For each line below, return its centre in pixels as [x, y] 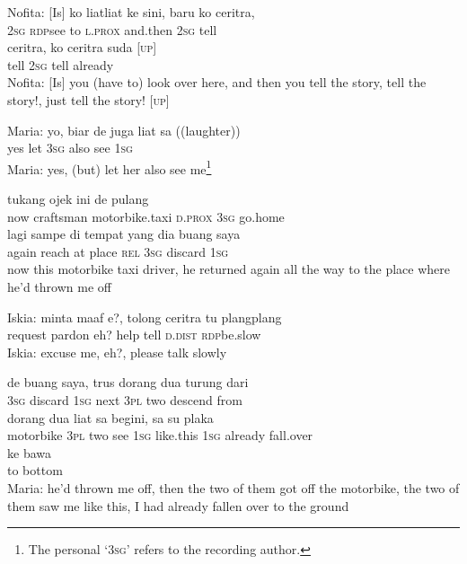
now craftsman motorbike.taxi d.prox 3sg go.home [146, 216]
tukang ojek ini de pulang [78, 198]
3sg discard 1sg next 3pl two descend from [125, 399]
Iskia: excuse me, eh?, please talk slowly [117, 352]
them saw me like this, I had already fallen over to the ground [178, 505]
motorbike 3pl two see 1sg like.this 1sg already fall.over [160, 435]
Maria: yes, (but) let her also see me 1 [110, 167]
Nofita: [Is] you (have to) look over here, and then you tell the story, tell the [217, 82]
